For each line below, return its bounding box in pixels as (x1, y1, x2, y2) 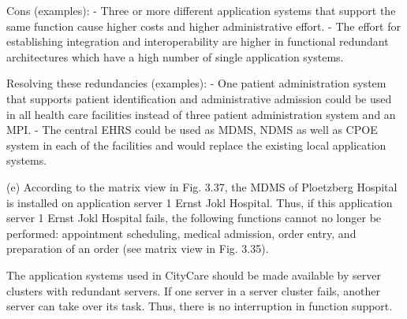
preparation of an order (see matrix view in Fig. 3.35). (6, 240, 269, 257)
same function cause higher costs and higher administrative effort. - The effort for (6, 17, 401, 34)
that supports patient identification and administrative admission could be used (6, 90, 392, 106)
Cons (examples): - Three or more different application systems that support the (6, 2, 396, 18)
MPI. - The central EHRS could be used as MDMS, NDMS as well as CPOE (6, 121, 378, 138)
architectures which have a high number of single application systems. (6, 48, 344, 65)
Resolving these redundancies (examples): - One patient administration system (6, 75, 386, 91)
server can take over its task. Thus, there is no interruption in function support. (6, 298, 393, 314)
